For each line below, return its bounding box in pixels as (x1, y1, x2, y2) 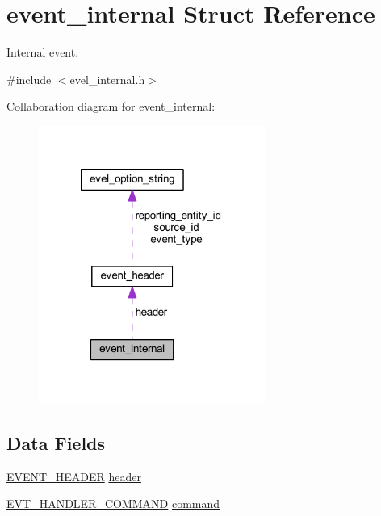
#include (6, 70, 52, 87)
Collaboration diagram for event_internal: (6, 98, 216, 115)
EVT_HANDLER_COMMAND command (6, 495, 220, 512)
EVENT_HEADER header (6, 468, 141, 485)
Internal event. (6, 44, 79, 61)
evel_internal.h (69, 70, 145, 87)
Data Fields (6, 430, 106, 455)
